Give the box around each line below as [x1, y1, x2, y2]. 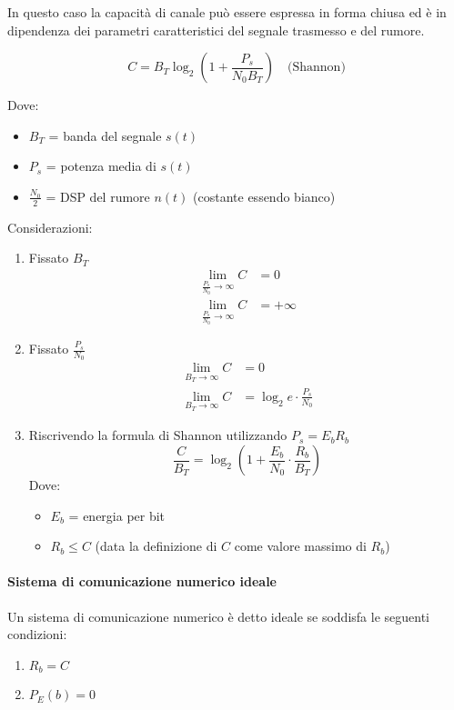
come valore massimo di [234, 536, 367, 555]
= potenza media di [45, 156, 156, 175]
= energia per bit [68, 505, 166, 525]
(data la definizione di [95, 536, 217, 555]
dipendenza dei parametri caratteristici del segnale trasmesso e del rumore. [7, 20, 425, 39]
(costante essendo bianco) [193, 186, 336, 205]
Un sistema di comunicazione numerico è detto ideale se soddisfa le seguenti [7, 606, 429, 625]
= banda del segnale [48, 125, 162, 145]
